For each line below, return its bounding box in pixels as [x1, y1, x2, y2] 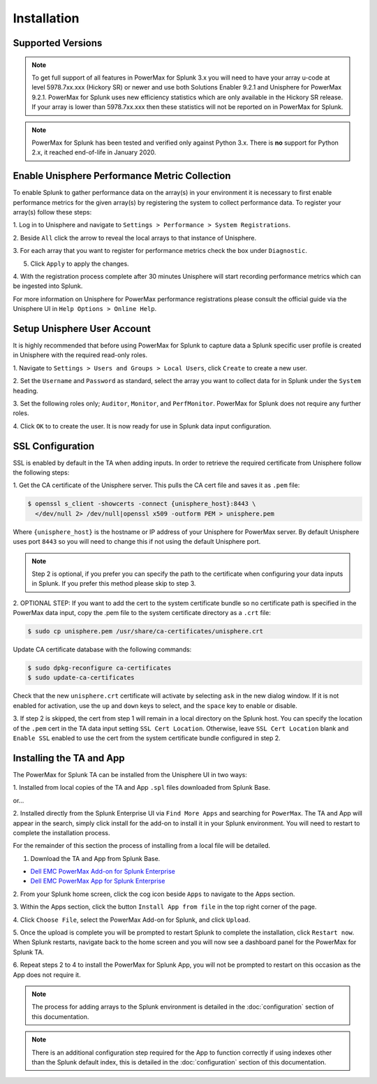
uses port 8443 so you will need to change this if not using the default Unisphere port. [13, 537, 261, 546]
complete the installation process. [13, 828, 111, 837]
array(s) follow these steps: [13, 208, 92, 216]
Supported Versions [13, 37, 103, 49]
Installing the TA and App [13, 752, 125, 764]
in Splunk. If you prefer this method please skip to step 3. [31, 579, 196, 588]
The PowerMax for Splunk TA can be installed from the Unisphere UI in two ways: [13, 770, 248, 779]
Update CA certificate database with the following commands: [13, 645, 192, 653]
